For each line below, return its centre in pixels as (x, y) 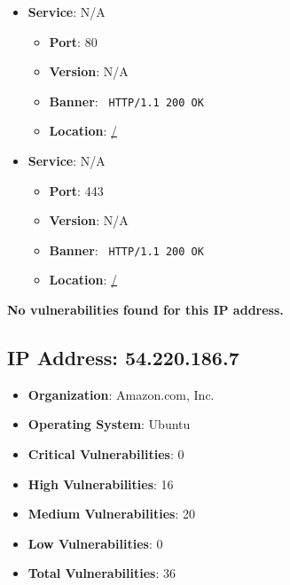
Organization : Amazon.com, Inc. (121, 394)
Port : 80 (73, 41)
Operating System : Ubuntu (109, 424)
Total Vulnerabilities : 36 (102, 573)
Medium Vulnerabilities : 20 (111, 514)
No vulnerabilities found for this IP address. (145, 310)
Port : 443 (76, 190)
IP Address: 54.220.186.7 (123, 358)
